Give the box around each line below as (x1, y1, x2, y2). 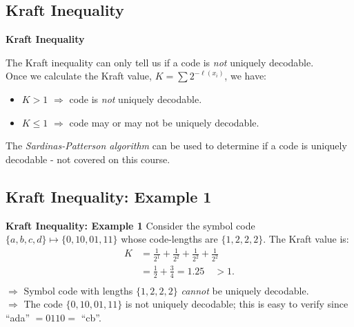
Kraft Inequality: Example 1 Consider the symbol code (6, 218, 255, 232)
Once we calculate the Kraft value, (6, 68, 152, 83)
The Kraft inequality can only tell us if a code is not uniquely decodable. (6, 55, 314, 69)
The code (23, 297, 63, 311)
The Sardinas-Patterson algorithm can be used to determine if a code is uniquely (6, 138, 347, 153)
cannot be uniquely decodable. (181, 283, 309, 297)
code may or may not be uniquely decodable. (69, 115, 259, 129)
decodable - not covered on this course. (6, 151, 170, 166)
